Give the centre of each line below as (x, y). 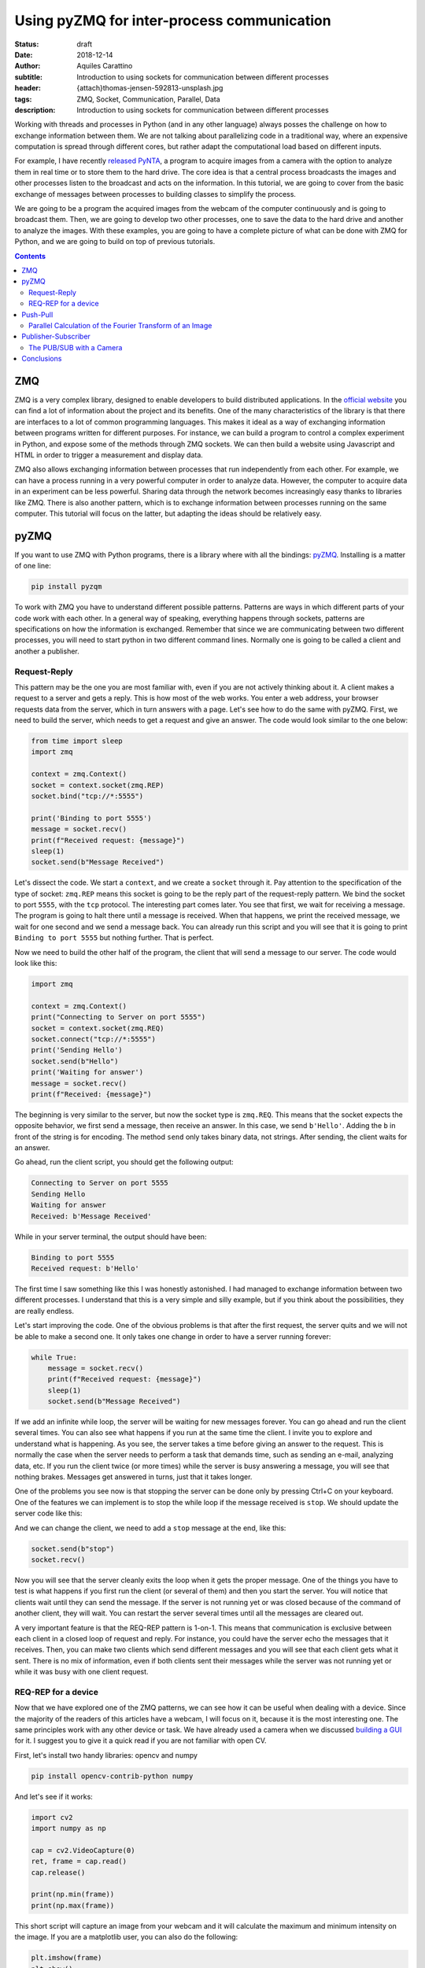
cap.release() (58, 1872)
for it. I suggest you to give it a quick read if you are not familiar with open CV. (140, 1740)
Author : (28, 66)
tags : (23, 99)
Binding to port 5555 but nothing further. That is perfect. (114, 938)
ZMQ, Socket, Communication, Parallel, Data (148, 99)
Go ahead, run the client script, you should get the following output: (124, 1162)
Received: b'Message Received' (92, 1216)
